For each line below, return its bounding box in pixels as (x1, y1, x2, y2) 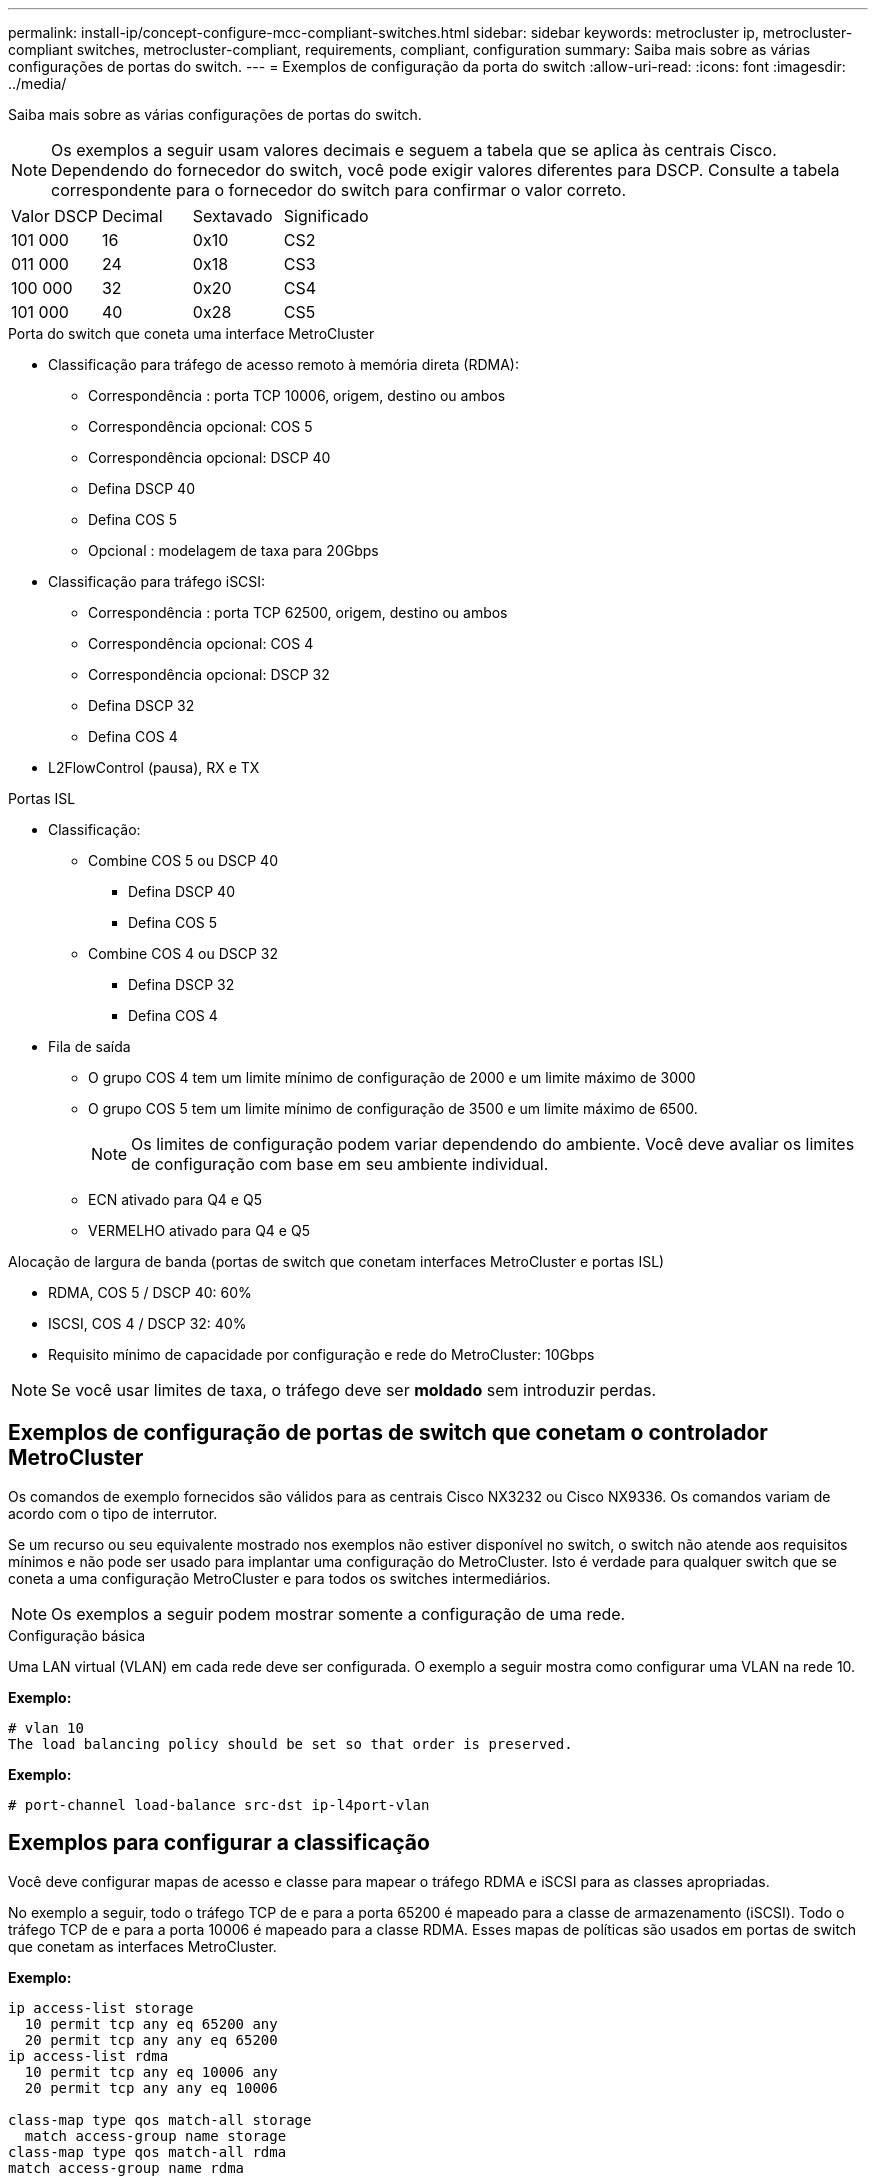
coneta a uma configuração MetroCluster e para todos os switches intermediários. (8, 1569, 551, 1587)
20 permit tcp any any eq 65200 (24, 2031, 278, 2048)
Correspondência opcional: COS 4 (88, 635, 314, 652)
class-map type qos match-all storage (8, 2111, 312, 2128)
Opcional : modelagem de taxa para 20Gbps (88, 542, 379, 559)
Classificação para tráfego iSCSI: (48, 573, 266, 590)
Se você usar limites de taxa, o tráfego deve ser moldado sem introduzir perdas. (51, 1380, 657, 1400)
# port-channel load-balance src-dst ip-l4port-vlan (8, 1796, 430, 1813)
